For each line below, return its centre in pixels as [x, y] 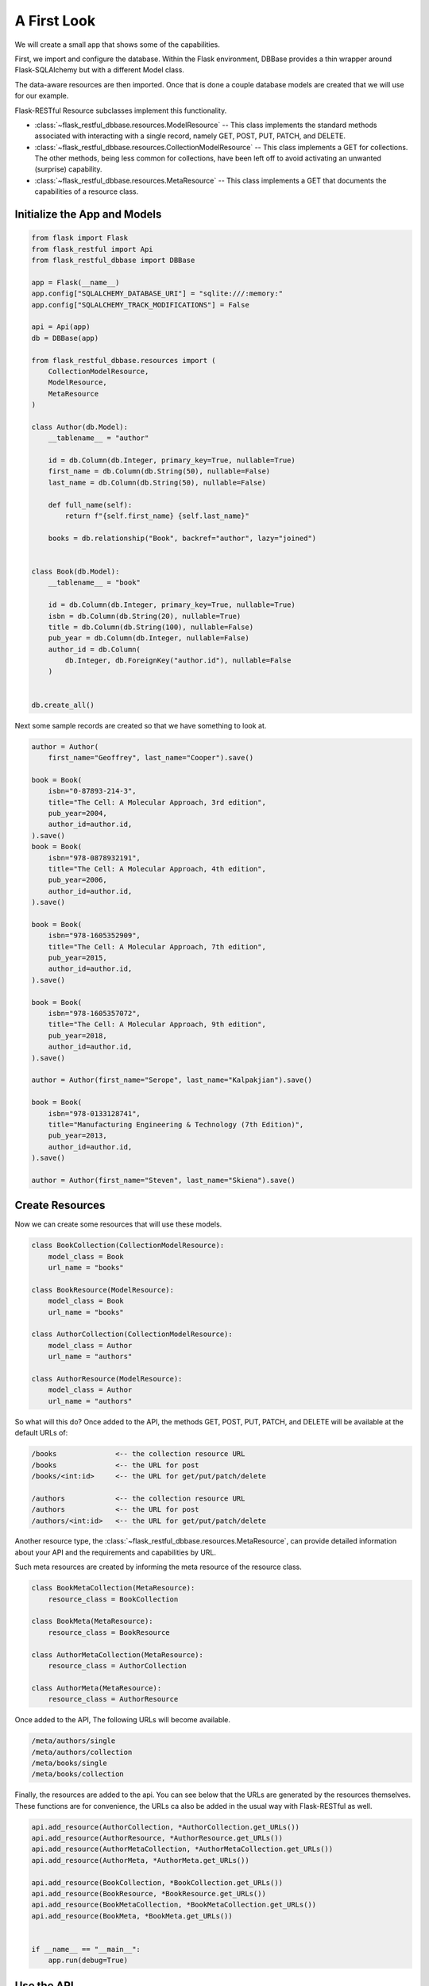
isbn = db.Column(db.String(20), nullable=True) [145, 616]
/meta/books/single [69, 1763]
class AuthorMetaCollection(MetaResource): [118, 1655]
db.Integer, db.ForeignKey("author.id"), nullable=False [178, 661]
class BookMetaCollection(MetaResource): [113, 1588]
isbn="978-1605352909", [94, 936]
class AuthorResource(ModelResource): [107, 1379]
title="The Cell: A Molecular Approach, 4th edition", [157, 869]
